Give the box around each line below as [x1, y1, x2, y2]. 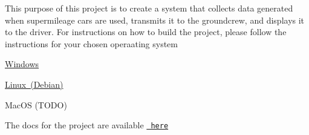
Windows [5, 58, 39, 70]
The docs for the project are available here [5, 119, 169, 131]
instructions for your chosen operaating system [5, 37, 178, 50]
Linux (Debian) [5, 77, 63, 90]
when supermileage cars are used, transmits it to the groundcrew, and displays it [5, 13, 305, 26]
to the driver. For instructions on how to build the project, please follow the [5, 25, 287, 38]
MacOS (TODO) [5, 98, 67, 111]
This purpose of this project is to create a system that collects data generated [5, 2, 293, 14]
